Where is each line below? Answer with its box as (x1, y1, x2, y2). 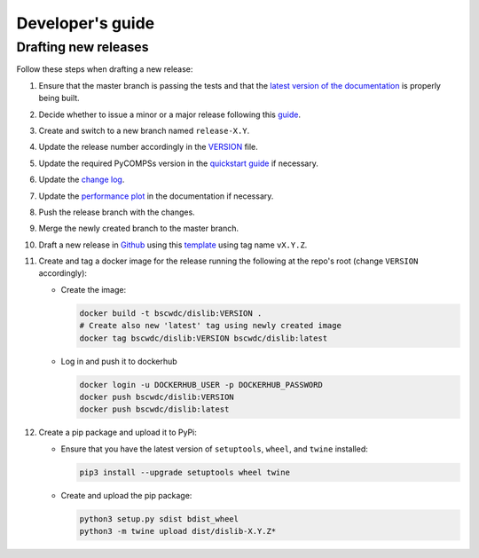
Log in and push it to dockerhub (60, 356, 177, 366)
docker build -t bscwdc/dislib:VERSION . (79, 308, 263, 318)
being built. (38, 93, 80, 104)
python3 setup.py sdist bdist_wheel (79, 514, 239, 523)
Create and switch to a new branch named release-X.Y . (38, 125, 250, 136)
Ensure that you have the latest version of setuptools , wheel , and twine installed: (60, 444, 368, 454)
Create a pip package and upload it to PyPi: (38, 427, 197, 438)
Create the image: (60, 284, 127, 295)
